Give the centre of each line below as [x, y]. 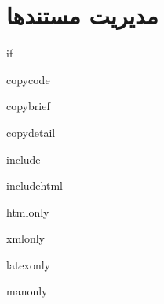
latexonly [29, 264]
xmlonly [26, 238]
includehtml [35, 185]
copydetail [31, 132]
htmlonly [28, 211]
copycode [28, 79]
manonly [27, 291]
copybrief [28, 106]
